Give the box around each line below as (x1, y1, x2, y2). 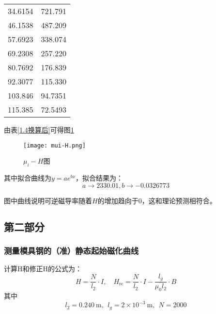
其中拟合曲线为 (4, 173, 51, 183)
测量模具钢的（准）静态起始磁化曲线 (4, 244, 139, 256)
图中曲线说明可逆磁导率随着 (4, 195, 92, 205)
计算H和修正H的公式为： (4, 264, 82, 274)
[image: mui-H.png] (23, 142, 86, 149)
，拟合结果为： (76, 173, 123, 183)
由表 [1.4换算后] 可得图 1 (4, 125, 74, 134)
